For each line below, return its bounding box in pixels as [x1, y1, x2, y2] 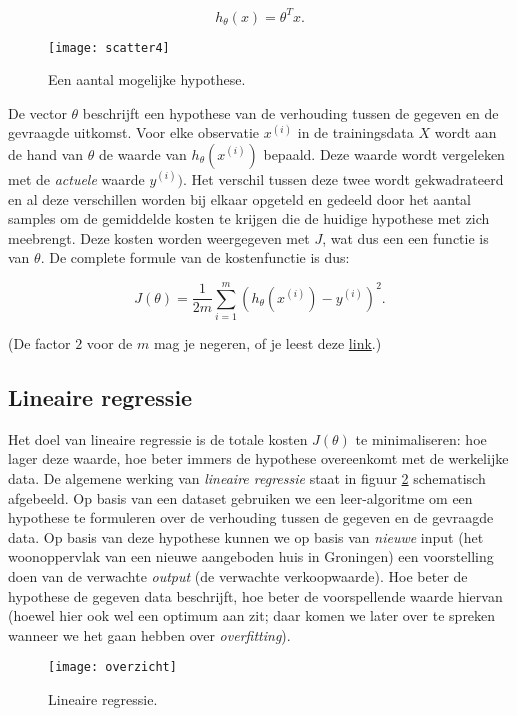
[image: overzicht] [48, 660, 177, 675]
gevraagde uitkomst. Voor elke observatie [8, 122, 260, 143]
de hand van [8, 143, 84, 164]
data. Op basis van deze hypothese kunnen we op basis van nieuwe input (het [8, 526, 484, 547]
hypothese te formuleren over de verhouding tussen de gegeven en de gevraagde [8, 507, 494, 528]
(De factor [8, 333, 71, 354]
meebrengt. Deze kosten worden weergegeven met [8, 227, 310, 248]
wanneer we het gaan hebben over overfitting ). [8, 624, 291, 645]
